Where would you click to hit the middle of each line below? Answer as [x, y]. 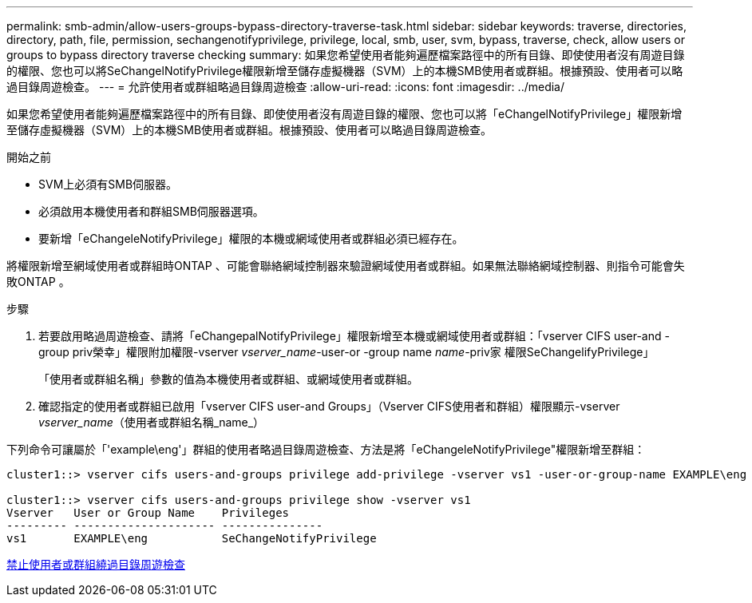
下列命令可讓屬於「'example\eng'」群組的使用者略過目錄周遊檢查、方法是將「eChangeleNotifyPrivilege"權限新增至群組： [326, 449]
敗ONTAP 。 [38, 282]
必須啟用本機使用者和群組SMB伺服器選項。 [151, 211]
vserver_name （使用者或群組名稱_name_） [152, 422]
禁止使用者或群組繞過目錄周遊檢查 [96, 564]
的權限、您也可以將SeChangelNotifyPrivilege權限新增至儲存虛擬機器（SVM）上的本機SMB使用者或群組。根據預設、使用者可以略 [345, 71]
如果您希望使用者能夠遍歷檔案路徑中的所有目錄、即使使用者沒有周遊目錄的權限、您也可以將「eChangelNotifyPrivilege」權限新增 [344, 114]
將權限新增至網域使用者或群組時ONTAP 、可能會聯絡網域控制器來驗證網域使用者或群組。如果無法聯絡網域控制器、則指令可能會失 [346, 266]
